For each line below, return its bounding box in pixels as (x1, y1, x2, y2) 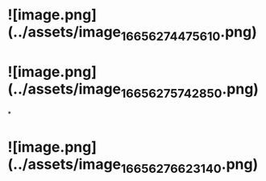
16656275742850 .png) (120, 79, 260, 101)
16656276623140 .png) (120, 155, 259, 176)
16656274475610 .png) (120, 23, 257, 44)
